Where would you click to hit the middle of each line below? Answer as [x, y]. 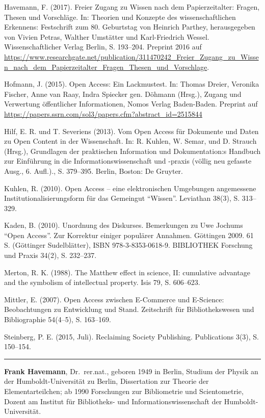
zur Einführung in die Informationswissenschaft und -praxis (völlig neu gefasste [128, 161]
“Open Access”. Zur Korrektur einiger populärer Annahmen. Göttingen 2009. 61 [129, 235]
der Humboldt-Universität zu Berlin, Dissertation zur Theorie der [107, 381]
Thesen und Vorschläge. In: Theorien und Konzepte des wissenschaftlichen [120, 17]
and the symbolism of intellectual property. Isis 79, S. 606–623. [102, 282]
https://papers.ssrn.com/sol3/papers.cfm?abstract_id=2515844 [103, 113]
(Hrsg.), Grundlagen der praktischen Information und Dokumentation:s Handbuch [132, 151]
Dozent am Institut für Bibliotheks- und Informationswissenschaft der [113, 401]
